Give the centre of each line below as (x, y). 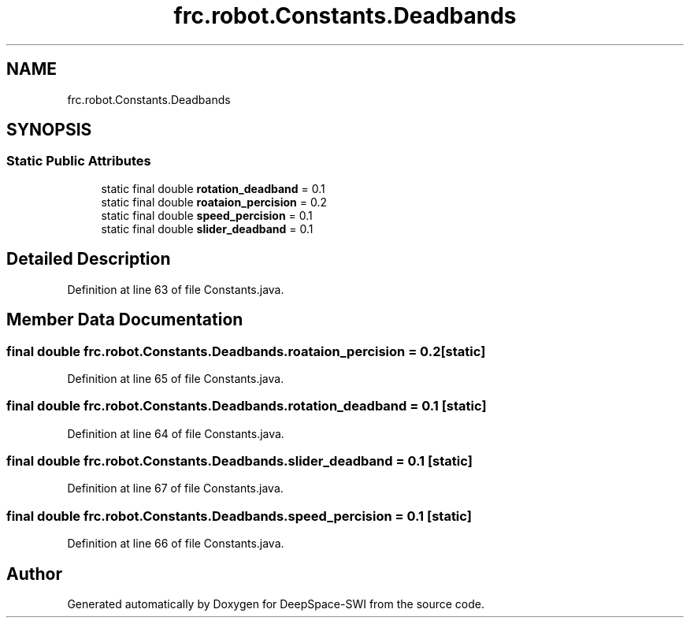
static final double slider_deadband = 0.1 (207, 228)
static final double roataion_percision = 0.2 (214, 202)
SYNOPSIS (49, 130)
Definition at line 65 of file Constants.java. (176, 378)
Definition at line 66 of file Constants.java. (176, 544)
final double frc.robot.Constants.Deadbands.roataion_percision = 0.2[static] (246, 351)
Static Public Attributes (79, 161)
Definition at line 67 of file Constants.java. (175, 488)
